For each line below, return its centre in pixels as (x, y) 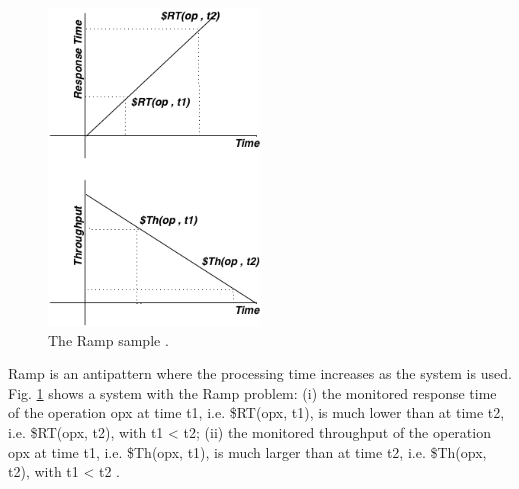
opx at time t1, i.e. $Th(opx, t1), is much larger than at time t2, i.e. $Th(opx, (247, 451)
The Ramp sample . (108, 339)
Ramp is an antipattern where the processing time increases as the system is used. (260, 373)
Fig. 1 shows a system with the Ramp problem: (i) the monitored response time (252, 392)
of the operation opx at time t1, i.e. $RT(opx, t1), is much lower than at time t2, (256, 412)
